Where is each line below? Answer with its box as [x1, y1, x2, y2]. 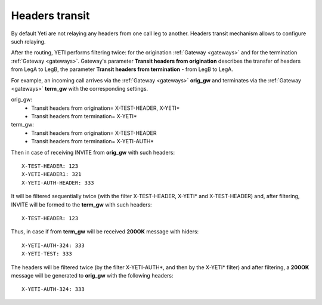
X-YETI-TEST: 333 [21, 251, 72, 257]
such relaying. [11, 38, 46, 45]
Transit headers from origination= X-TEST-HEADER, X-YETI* [31, 104, 180, 112]
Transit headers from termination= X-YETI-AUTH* [31, 138, 154, 145]
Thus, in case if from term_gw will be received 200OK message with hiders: [11, 228, 199, 235]
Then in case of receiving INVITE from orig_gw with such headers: [11, 149, 175, 156]
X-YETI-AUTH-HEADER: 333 [21, 179, 94, 186]
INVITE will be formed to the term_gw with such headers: [11, 201, 152, 208]
